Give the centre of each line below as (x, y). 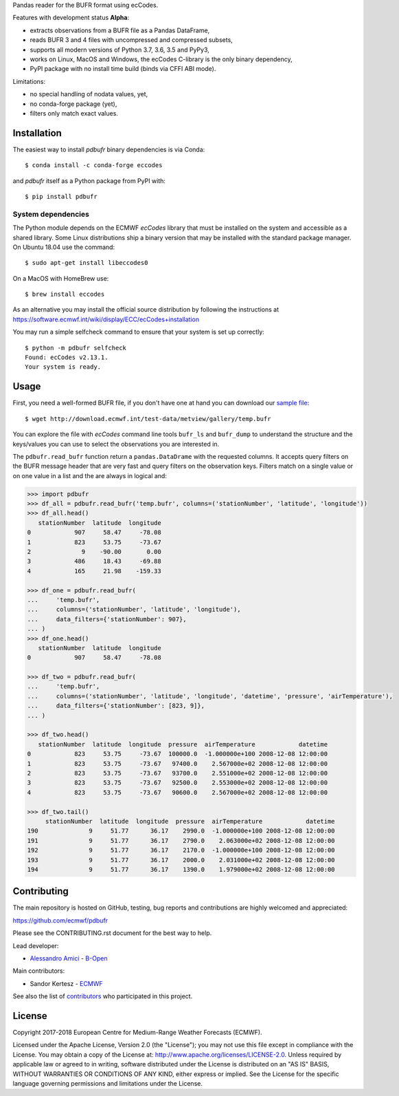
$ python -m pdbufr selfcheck (76, 348)
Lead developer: (36, 945)
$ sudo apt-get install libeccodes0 (87, 263)
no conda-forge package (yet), (73, 104)
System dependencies (51, 214)
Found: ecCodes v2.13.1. (67, 357)
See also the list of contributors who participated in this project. (103, 996)
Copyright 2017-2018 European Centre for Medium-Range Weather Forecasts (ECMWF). (137, 1033)
